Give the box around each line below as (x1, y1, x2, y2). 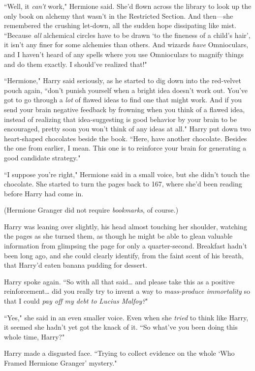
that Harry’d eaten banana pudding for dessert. (4, 260, 147, 270)
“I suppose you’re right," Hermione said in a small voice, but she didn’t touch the (4, 169, 250, 179)
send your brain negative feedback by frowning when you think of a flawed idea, (4, 104, 245, 114)
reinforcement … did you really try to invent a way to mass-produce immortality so (4, 286, 251, 296)
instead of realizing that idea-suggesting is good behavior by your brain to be (4, 114, 237, 124)
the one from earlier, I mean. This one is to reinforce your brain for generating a (4, 143, 247, 153)
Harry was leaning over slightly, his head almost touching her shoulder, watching (4, 221, 247, 231)
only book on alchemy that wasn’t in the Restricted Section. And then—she (4, 10, 233, 21)
